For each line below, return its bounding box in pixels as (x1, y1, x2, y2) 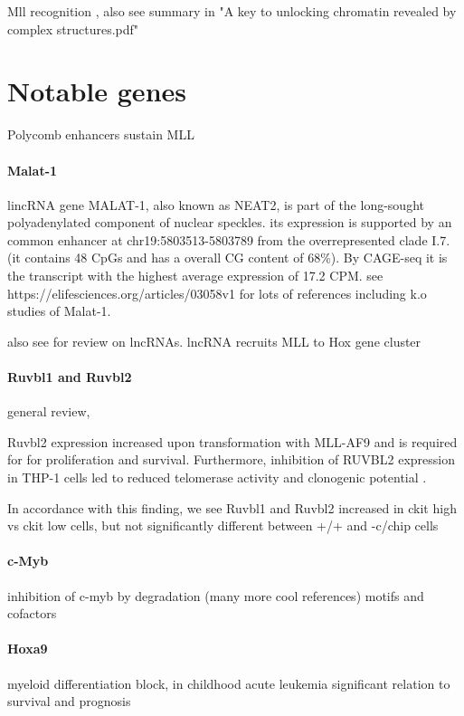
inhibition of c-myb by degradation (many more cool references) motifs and (7, 586, 424, 605)
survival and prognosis (7, 692, 131, 711)
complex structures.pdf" (7, 19, 139, 38)
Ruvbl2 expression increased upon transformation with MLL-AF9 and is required (7, 432, 458, 451)
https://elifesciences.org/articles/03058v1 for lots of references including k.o (7, 283, 427, 302)
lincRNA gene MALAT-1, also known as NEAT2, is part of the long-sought (7, 195, 424, 214)
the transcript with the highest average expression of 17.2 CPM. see (7, 266, 384, 285)
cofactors (7, 604, 57, 623)
